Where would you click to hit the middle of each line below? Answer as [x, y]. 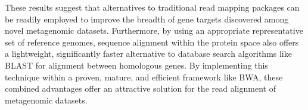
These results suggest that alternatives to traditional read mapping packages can [152, 7]
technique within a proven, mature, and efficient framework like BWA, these [144, 77]
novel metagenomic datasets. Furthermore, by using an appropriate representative [154, 30]
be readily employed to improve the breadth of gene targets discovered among [147, 19]
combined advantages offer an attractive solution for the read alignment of [140, 88]
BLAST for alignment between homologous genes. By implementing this [136, 65]
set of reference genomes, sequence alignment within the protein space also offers [152, 42]
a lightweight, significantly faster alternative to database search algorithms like [148, 54]
